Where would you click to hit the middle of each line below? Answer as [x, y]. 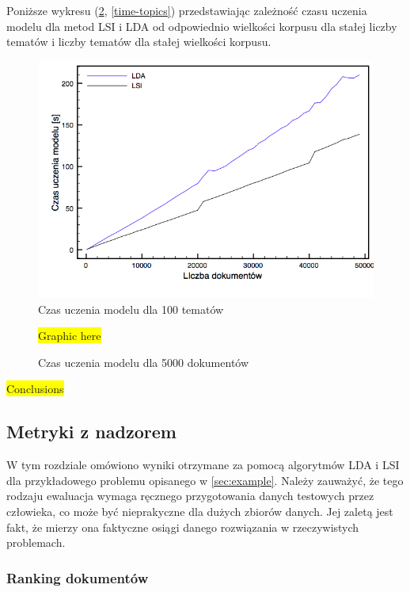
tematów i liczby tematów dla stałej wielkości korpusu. [139, 42]
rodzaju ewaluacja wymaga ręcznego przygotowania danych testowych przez [190, 496]
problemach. [36, 542]
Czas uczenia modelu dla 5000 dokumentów [144, 362]
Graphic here [70, 336]
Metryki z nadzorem [91, 432]
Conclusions [35, 389]
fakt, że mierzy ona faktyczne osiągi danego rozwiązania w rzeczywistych [183, 527]
